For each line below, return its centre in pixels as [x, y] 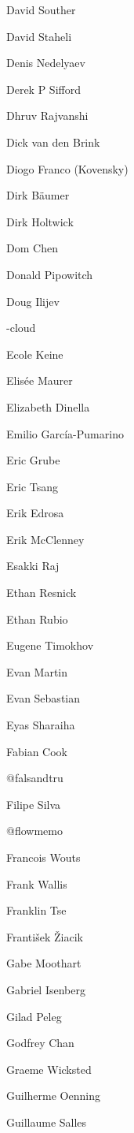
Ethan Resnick [42, 593]
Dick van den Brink [53, 142]
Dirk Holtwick [40, 221]
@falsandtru [35, 778]
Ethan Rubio [37, 619]
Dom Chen [32, 248]
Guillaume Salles [47, 1122]
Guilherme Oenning [53, 1096]
